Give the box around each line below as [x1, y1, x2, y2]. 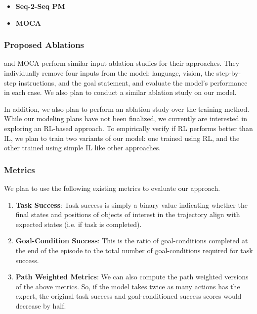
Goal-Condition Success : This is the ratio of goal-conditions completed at [15, 235, 248, 246]
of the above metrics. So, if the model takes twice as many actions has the [15, 281, 240, 291]
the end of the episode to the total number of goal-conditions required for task [15, 245, 253, 255]
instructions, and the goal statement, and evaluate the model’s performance [18, 77, 248, 88]
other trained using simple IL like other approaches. [4, 142, 161, 153]
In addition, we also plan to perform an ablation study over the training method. [4, 103, 250, 114]
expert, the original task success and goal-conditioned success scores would [15, 291, 242, 301]
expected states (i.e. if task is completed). [15, 219, 142, 229]
